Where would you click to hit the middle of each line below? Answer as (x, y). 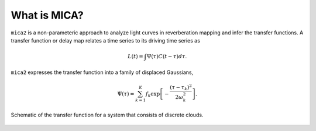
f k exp (153, 94)
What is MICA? (47, 15)
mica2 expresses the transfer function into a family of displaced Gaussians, (102, 72)
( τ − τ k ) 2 (181, 87)
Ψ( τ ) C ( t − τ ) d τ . (167, 56)
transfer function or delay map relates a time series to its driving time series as (105, 40)
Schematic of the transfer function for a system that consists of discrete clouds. (107, 115)
